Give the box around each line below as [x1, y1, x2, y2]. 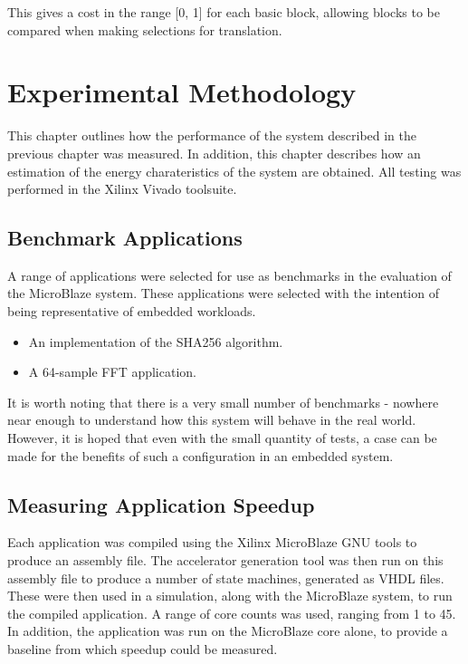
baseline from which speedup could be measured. [7, 640, 278, 658]
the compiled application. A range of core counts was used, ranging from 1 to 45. [7, 603, 456, 622]
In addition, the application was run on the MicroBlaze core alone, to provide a [7, 621, 448, 640]
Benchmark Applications [7, 224, 243, 252]
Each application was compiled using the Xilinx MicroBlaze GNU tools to [7, 533, 417, 552]
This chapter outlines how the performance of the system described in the [7, 126, 417, 145]
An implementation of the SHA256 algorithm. [28, 332, 283, 351]
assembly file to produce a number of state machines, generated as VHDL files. [7, 568, 444, 587]
